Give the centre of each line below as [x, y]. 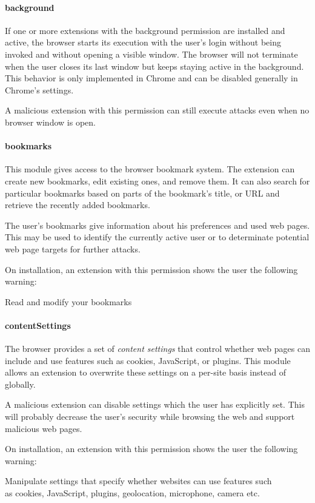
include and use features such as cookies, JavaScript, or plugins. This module [148, 360]
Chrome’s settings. [39, 89]
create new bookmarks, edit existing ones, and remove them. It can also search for [157, 181]
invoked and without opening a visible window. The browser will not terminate [151, 54]
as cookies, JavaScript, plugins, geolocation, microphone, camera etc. [132, 493]
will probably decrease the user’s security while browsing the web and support [150, 417]
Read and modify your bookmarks [68, 301]
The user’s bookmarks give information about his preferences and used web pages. [157, 225]
